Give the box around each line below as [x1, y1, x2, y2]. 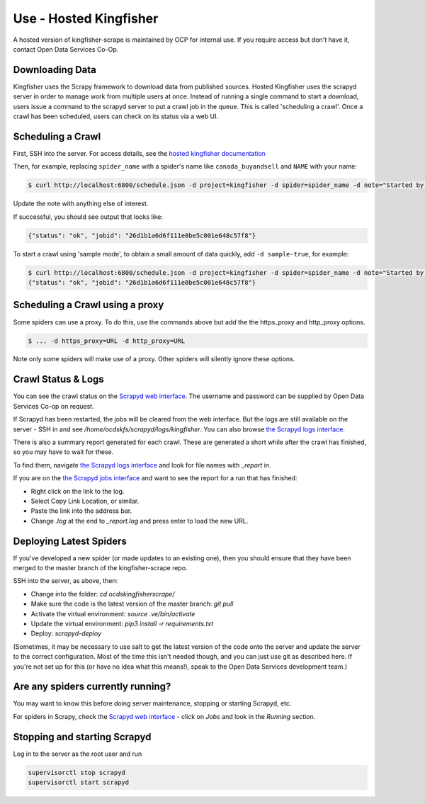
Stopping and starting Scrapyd [13, 730, 152, 743]
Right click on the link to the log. [30, 487, 125, 495]
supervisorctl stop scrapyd [28, 769, 125, 776]
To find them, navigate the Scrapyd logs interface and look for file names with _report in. [13, 460, 272, 469]
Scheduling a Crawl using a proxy [13, 299, 164, 311]
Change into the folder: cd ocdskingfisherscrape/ [30, 589, 175, 598]
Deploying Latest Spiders [13, 535, 127, 547]
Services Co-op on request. [13, 402, 95, 410]
